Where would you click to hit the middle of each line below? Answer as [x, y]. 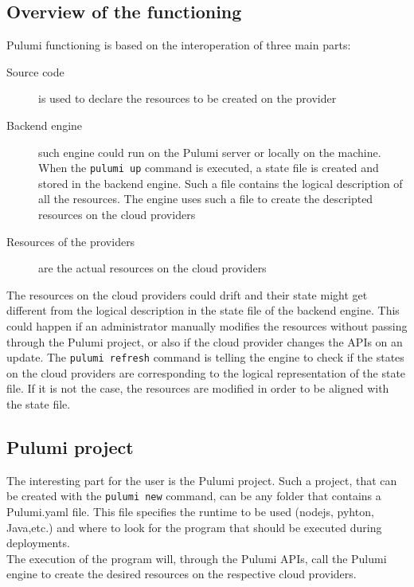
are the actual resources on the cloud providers [152, 268]
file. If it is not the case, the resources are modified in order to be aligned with [198, 388]
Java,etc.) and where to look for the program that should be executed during [194, 527]
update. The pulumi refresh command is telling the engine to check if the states [205, 357]
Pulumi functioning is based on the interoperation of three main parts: [179, 45]
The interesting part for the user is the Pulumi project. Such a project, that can [202, 480]
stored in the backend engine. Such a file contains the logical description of [221, 183]
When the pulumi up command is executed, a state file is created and [209, 168]
